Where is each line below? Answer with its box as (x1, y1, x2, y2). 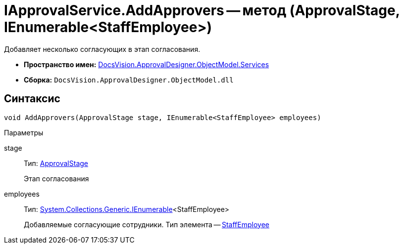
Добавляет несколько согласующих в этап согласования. (4, 44, 201, 53)
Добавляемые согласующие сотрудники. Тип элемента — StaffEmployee (24, 220, 269, 229)
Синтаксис (4, 92, 60, 105)
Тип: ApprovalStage (24, 159, 88, 167)
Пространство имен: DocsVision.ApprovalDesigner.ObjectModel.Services (24, 60, 269, 69)
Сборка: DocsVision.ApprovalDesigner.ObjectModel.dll (24, 75, 234, 84)
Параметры (4, 128, 44, 137)
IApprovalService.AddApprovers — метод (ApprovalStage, (4, 2, 400, 19)
